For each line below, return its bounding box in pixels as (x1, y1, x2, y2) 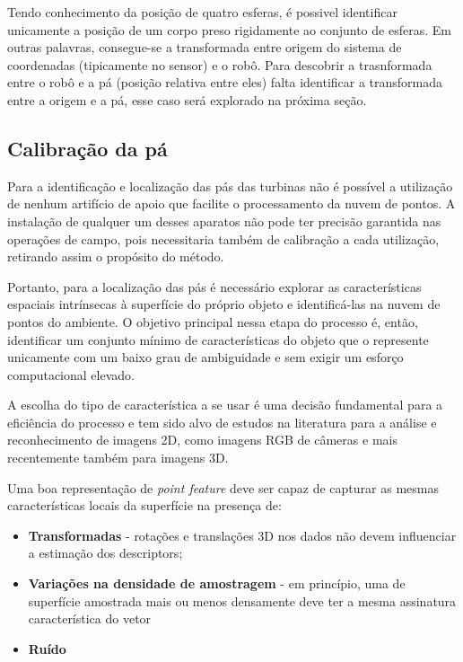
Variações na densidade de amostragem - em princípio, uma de (28, 574, 406, 593)
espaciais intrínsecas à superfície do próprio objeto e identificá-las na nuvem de (7, 295, 441, 313)
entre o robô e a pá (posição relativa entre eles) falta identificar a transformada (7, 73, 443, 92)
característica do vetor (28, 609, 152, 628)
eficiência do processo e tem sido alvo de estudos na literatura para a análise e (7, 412, 437, 431)
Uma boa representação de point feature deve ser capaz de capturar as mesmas (7, 478, 439, 497)
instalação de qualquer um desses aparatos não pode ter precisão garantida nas (7, 211, 441, 230)
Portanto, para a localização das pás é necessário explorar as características (7, 277, 422, 296)
